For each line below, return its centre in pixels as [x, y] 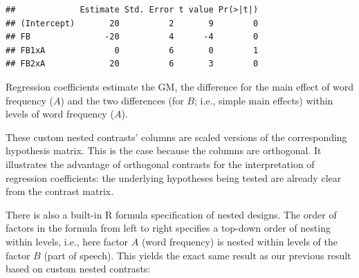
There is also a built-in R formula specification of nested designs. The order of [171, 214]
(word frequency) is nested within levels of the [239, 241]
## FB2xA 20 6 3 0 [132, 64]
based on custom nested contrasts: [78, 269]
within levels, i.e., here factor [67, 241]
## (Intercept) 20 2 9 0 [132, 23]
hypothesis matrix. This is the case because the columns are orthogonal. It [164, 150]
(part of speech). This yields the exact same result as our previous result [197, 255]
